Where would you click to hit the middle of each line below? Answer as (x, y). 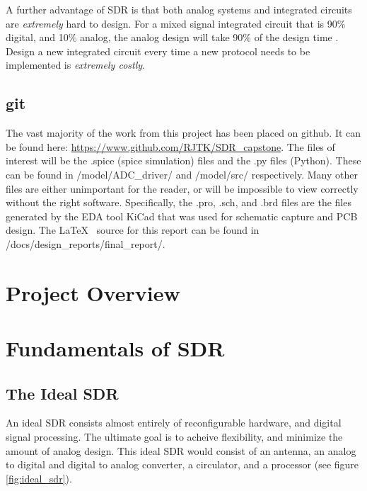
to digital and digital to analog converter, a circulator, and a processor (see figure (182, 464)
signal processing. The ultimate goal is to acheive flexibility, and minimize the (174, 437)
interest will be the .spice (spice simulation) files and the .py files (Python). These (183, 160)
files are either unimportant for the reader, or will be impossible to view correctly (182, 188)
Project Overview (93, 292)
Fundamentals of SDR (115, 348)
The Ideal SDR (62, 393)
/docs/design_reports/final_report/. (86, 243)
